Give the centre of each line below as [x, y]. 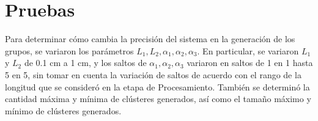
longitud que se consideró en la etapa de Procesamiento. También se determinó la [157, 86]
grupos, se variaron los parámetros [69, 50]
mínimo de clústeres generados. [63, 110]
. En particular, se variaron [248, 50]
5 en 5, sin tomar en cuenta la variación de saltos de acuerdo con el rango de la [153, 74]
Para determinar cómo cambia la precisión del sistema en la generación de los [150, 39]
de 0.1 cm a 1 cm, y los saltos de [85, 63]
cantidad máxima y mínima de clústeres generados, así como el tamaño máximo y [158, 99]
